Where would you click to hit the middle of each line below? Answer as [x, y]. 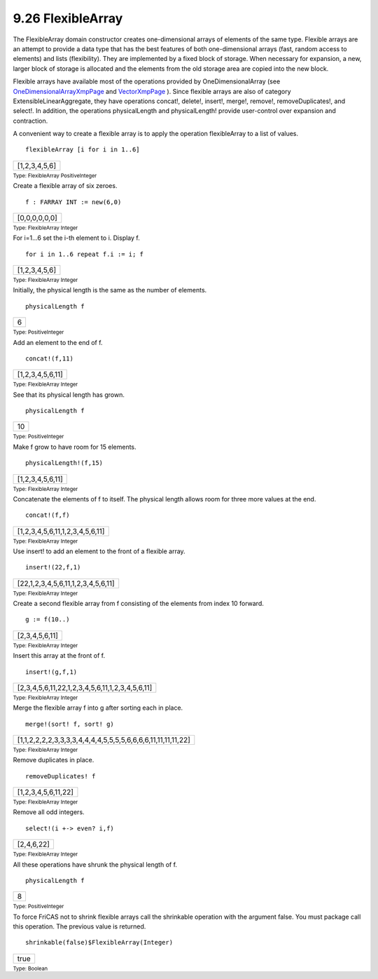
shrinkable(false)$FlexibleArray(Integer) [99, 943]
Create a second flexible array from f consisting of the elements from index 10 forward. [138, 604]
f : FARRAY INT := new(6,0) [73, 202]
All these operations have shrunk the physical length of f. [95, 864]
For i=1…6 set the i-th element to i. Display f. [76, 238]
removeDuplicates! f [61, 776]
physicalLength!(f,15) [64, 463]
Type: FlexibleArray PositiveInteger [55, 175]
